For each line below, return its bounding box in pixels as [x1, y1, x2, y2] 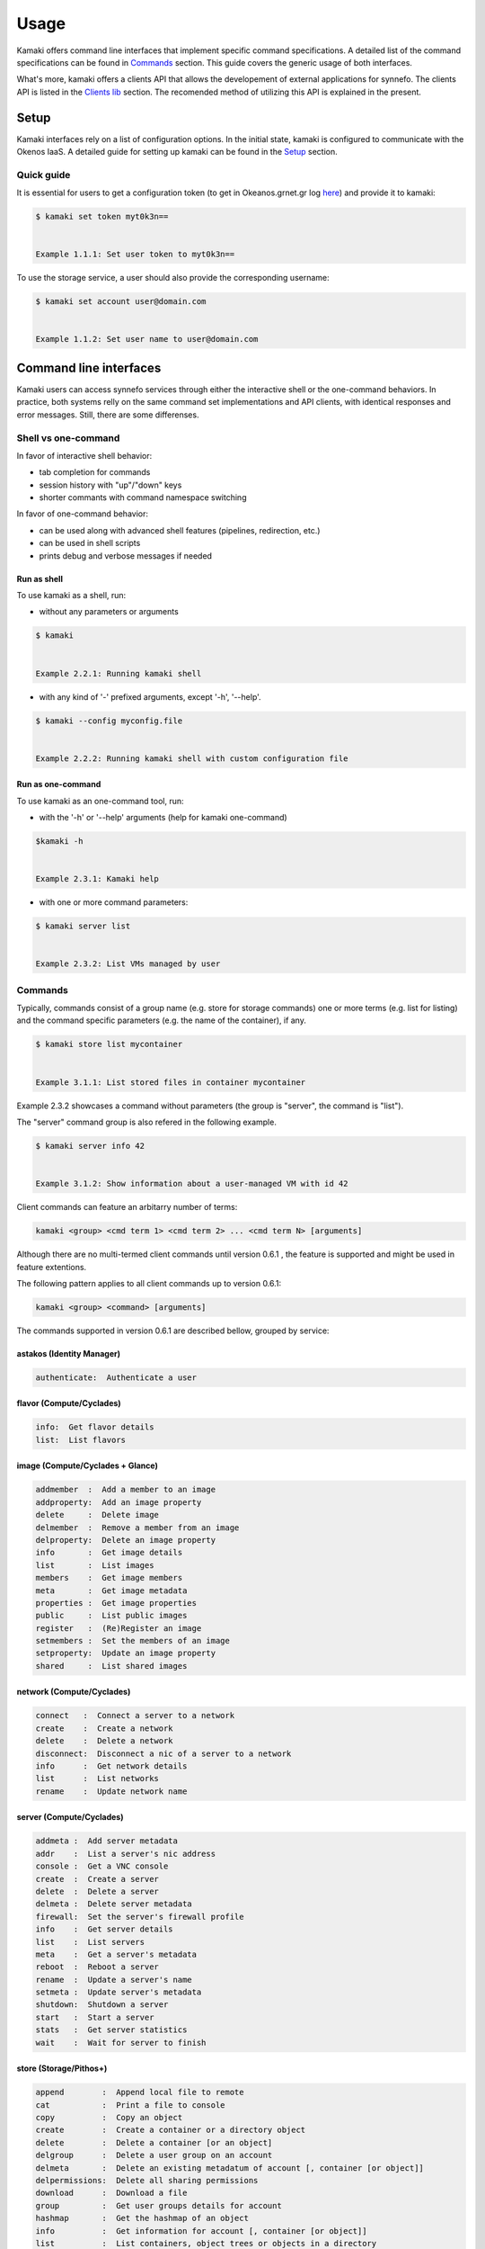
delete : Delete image [35, 1510, 159, 1520]
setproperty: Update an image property [35, 1648, 216, 1659]
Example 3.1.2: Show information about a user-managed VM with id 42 [35, 1178, 348, 1189]
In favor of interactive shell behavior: [16, 450, 153, 461]
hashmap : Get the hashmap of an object [35, 2213, 249, 2224]
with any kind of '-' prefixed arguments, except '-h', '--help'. [39, 691, 261, 702]
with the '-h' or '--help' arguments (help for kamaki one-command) [39, 812, 287, 823]
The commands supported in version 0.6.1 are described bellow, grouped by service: [16, 1325, 330, 1336]
